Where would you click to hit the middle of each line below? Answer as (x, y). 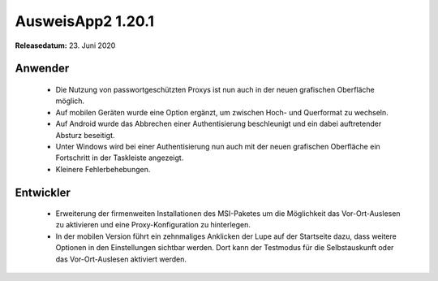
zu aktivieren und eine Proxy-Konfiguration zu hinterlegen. (153, 225)
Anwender (42, 69)
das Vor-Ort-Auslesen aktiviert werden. (121, 259)
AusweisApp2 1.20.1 (84, 21)
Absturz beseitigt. (85, 135)
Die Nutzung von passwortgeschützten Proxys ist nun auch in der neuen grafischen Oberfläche (215, 89)
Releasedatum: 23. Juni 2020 (65, 45)
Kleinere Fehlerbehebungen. (103, 169)
